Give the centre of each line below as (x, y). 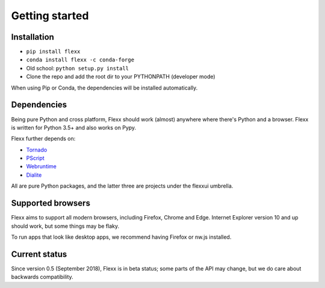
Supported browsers (51, 204)
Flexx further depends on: (43, 139)
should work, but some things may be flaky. (65, 226)
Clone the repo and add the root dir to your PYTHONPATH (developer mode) (121, 77)
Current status (39, 254)
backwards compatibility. (42, 277)
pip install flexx (53, 52)
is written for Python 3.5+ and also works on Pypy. (74, 127)
